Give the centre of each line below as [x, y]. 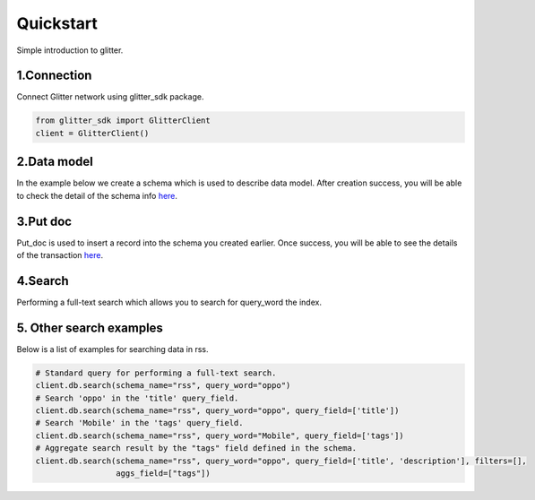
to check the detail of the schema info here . [97, 195]
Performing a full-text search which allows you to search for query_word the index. [169, 302]
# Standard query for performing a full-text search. [156, 373]
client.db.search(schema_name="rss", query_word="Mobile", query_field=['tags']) [220, 435]
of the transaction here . [60, 255]
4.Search [43, 281]
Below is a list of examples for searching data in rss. [113, 349]
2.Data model [55, 162]
